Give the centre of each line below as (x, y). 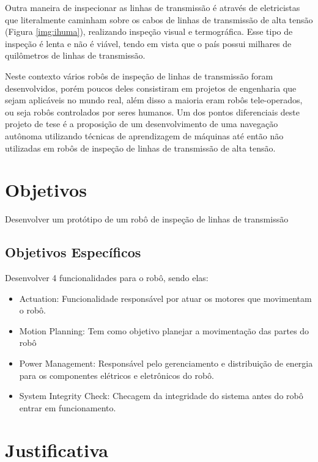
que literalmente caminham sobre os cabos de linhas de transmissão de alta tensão (159, 19)
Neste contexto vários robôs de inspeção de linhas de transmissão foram (139, 75)
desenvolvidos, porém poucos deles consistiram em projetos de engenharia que (151, 88)
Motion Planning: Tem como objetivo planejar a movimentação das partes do (164, 330)
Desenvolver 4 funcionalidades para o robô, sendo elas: (107, 278)
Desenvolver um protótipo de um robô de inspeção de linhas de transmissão (147, 219)
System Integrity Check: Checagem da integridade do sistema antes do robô (161, 396)
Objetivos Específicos (73, 252)
